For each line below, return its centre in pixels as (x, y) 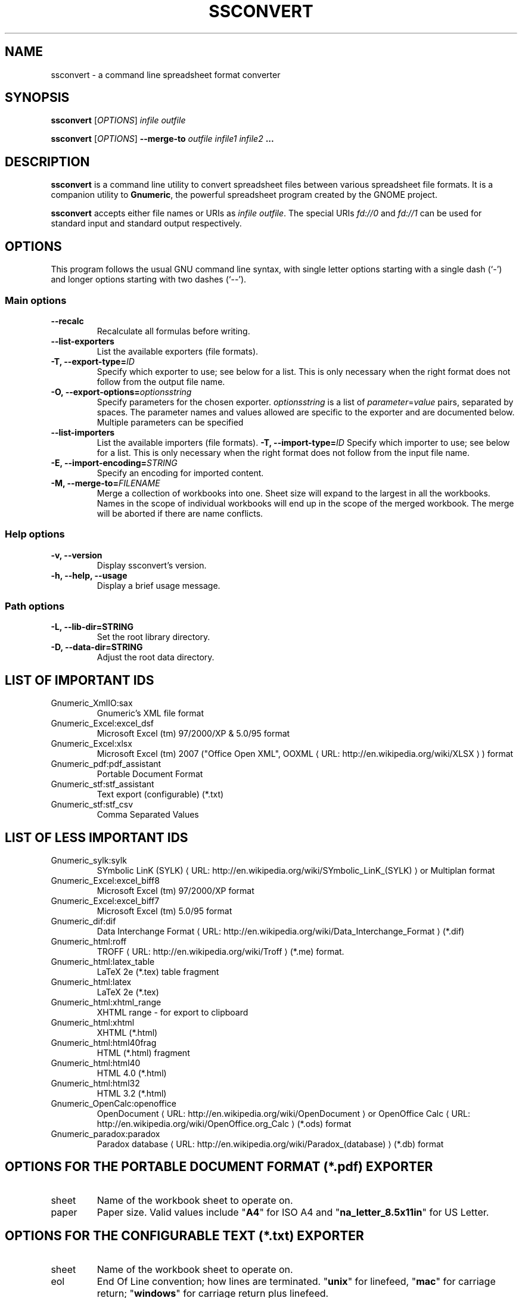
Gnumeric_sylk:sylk (89, 861)
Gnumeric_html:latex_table (103, 962)
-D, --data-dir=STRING (97, 647)
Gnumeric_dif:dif (83, 921)
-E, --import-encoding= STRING (114, 462)
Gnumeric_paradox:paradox (105, 1134)
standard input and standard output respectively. (146, 223)
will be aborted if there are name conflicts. (180, 513)
